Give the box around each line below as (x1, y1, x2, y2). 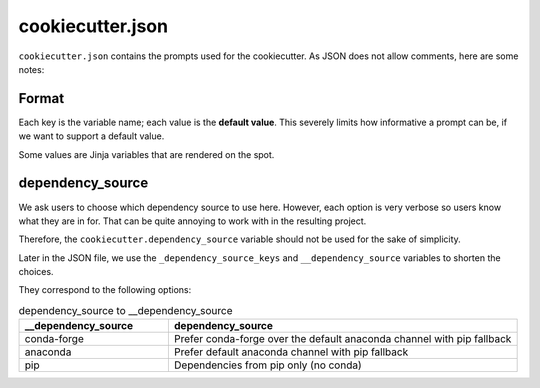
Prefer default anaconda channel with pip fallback (173, 345, 409, 359)
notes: (18, 63, 45, 75)
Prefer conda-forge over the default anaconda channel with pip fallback (173, 332, 512, 346)
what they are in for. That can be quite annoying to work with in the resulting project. (18, 215, 367, 227)
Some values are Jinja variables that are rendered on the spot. (18, 148, 275, 160)
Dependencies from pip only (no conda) (173, 358, 362, 372)
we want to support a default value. (18, 130, 165, 142)
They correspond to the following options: (18, 284, 192, 296)
